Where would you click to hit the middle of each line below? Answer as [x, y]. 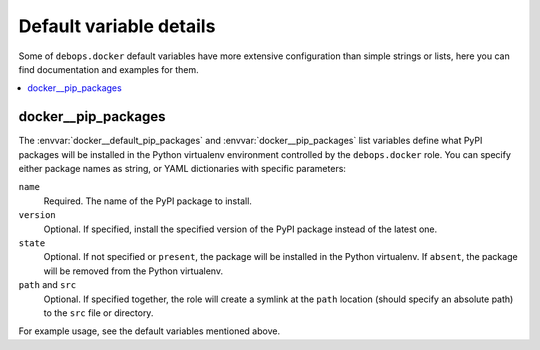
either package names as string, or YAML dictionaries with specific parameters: [182, 169]
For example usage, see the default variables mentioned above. [149, 331]
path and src [47, 285]
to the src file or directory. [98, 312]
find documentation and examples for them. [108, 69]
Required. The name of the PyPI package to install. [147, 201]
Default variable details [117, 26]
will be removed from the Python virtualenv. [133, 271]
